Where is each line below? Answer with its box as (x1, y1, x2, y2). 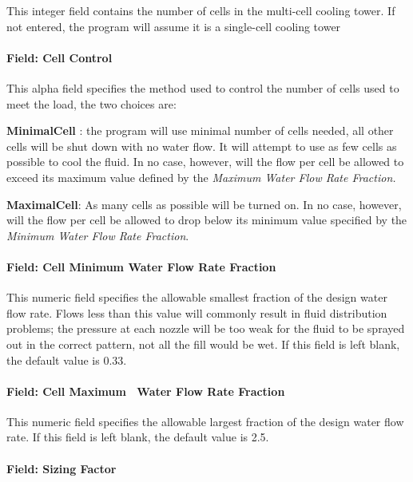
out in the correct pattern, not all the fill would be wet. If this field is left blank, (6, 335, 400, 352)
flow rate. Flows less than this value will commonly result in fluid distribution (6, 304, 387, 321)
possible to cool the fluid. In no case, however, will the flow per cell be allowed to (6, 153, 404, 170)
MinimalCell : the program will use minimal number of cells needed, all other (6, 122, 394, 139)
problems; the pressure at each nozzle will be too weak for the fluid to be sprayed (6, 320, 405, 337)
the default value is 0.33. (6, 351, 127, 368)
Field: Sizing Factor (6, 460, 117, 476)
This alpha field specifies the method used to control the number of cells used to (6, 79, 399, 96)
